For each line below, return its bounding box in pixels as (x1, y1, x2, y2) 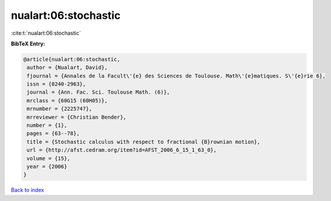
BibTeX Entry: (11, 40, 46, 47)
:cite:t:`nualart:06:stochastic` (11, 29, 81, 37)
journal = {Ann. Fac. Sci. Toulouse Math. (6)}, (27, 89, 170, 95)
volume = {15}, (27, 155, 71, 162)
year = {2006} (27, 163, 67, 170)
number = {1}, (27, 122, 67, 129)
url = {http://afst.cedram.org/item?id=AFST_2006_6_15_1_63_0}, (27, 147, 217, 153)
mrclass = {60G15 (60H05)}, (27, 97, 108, 104)
